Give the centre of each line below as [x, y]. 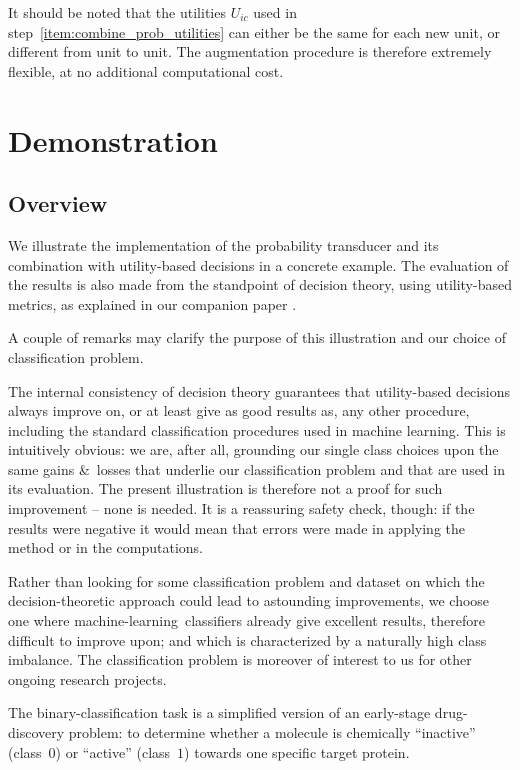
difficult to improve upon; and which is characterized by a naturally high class [247, 639]
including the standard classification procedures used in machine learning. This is [257, 429]
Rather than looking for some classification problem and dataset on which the [246, 580]
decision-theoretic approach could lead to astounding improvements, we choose [249, 600]
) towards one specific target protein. [297, 751]
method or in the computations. [105, 547]
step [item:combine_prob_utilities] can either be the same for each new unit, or [254, 31]
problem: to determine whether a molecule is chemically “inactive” [272, 732]
